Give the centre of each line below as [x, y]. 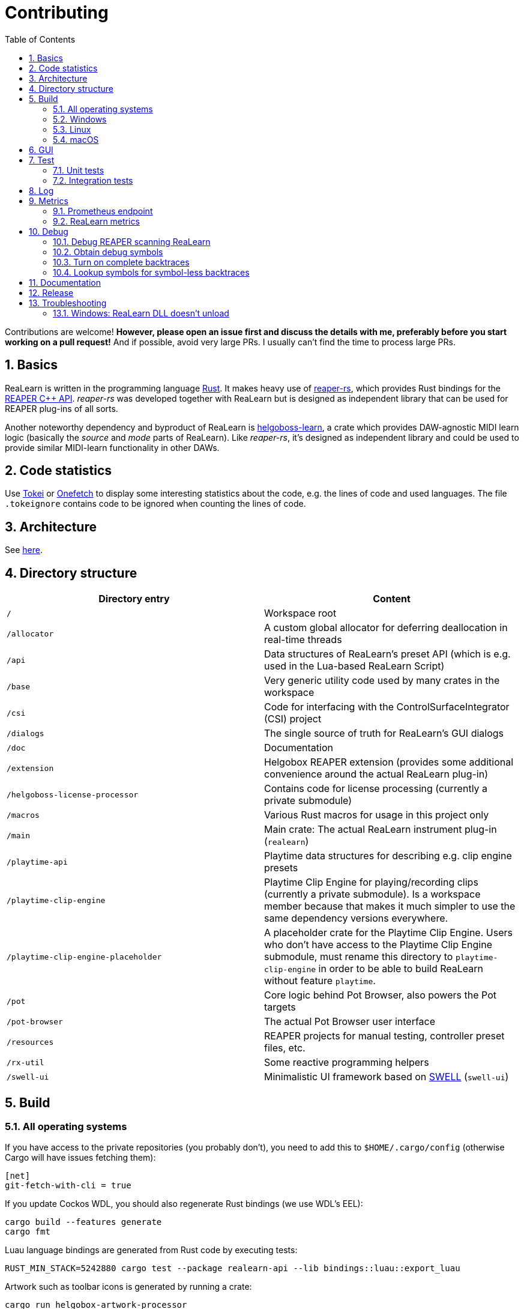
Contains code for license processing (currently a [376, 789]
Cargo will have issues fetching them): [80, 1158]
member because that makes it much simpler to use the [390, 906]
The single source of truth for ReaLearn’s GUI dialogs [384, 733]
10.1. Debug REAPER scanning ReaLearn [132, 241]
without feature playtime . [320, 981]
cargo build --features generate [83, 1222]
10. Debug [49, 231]
